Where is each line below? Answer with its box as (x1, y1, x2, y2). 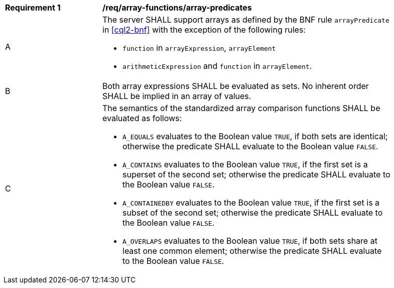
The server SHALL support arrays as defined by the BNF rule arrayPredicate (102, 15, 389, 25)
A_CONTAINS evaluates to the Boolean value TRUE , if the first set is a (122, 159, 368, 169)
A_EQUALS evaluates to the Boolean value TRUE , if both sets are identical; (122, 131, 388, 141)
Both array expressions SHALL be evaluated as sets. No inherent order (102, 81, 369, 91)
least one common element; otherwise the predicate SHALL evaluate (122, 246, 382, 256)
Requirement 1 (5, 3, 61, 13)
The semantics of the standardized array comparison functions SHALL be (102, 103, 380, 113)
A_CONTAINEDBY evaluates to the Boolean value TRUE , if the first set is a (122, 198, 380, 208)
